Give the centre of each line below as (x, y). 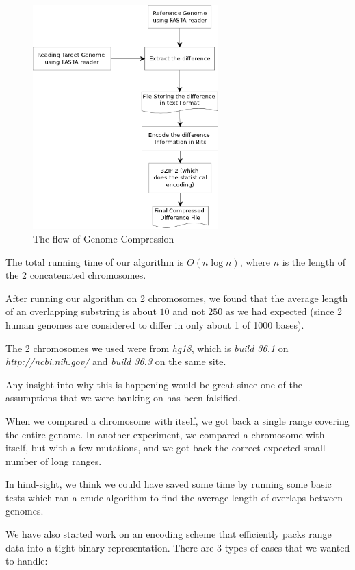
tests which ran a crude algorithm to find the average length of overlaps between (174, 497)
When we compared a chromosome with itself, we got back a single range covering (177, 420)
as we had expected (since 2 (284, 311)
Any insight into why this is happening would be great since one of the (154, 384)
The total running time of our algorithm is (95, 261)
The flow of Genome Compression (104, 238)
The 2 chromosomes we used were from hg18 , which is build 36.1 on (147, 348)
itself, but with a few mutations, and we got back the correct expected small (166, 448)
